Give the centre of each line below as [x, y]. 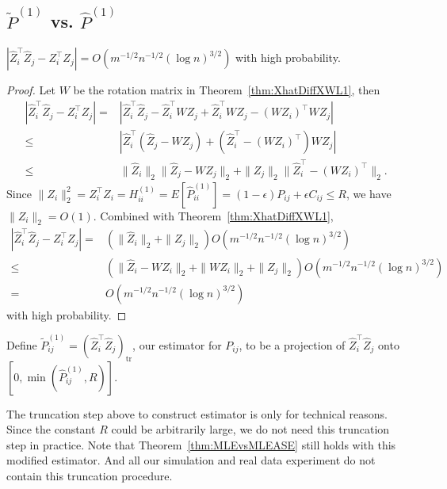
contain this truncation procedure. [90, 475]
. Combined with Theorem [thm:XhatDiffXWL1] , [213, 215]
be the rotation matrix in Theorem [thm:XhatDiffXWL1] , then [227, 90]
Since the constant [51, 429]
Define [22, 344]
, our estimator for [177, 344]
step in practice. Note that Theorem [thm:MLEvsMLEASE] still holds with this [201, 444]
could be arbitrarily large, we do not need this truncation [250, 429]
